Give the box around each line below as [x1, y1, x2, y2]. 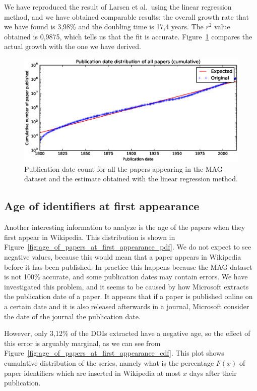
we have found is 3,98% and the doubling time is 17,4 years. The [4, 21, 204, 32]
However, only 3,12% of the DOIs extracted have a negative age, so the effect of [4, 328, 250, 338]
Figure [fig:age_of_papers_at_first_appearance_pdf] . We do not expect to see [4, 241, 251, 252]
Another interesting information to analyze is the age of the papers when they [4, 222, 245, 232]
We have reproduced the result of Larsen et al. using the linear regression [4, 2, 232, 12]
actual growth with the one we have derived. [4, 41, 141, 52]
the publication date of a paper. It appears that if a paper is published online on [4, 291, 253, 302]
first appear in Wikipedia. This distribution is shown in [4, 231, 175, 242]
